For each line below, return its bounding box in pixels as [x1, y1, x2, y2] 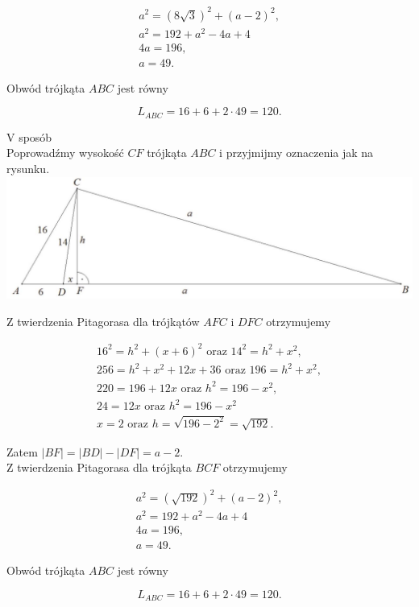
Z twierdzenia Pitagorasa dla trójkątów [6, 312, 200, 329]
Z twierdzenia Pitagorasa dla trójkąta [6, 459, 192, 476]
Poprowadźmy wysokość [6, 144, 124, 161]
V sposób [6, 128, 52, 145]
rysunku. [6, 159, 50, 176]
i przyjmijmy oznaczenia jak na [219, 144, 374, 161]
